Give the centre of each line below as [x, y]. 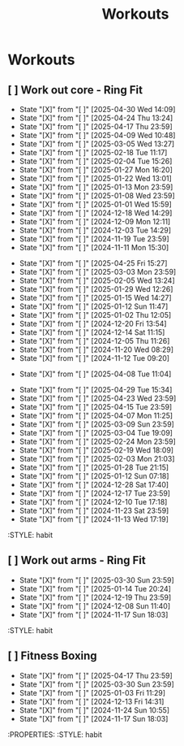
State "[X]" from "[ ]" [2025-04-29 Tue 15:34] [96, 390]
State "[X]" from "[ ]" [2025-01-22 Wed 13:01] [95, 178]
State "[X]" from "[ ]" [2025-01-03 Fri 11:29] [92, 692]
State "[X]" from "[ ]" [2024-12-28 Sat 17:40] [94, 485]
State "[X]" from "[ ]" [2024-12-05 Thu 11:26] [94, 341]
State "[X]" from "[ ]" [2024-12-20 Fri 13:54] [93, 323]
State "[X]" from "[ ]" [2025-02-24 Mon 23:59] [97, 441]
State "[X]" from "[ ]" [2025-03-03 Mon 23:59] [98, 272]
